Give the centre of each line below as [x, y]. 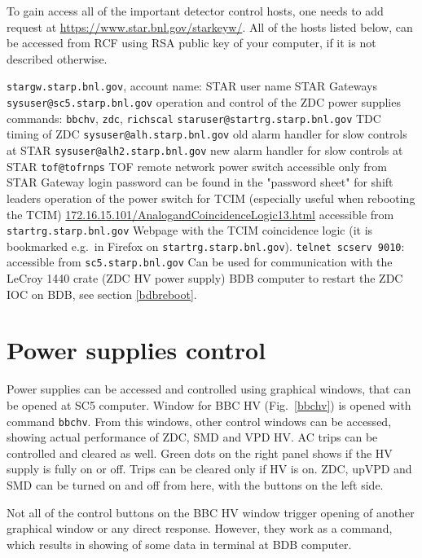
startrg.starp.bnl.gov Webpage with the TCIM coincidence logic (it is [190, 230]
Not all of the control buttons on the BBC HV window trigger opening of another [211, 512]
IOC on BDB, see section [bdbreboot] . [102, 294]
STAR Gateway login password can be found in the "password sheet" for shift [200, 182]
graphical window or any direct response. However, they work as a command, [200, 528]
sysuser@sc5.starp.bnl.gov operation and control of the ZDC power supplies [204, 102]
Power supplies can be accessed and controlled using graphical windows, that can [209, 389]
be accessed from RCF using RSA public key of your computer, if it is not [191, 43]
